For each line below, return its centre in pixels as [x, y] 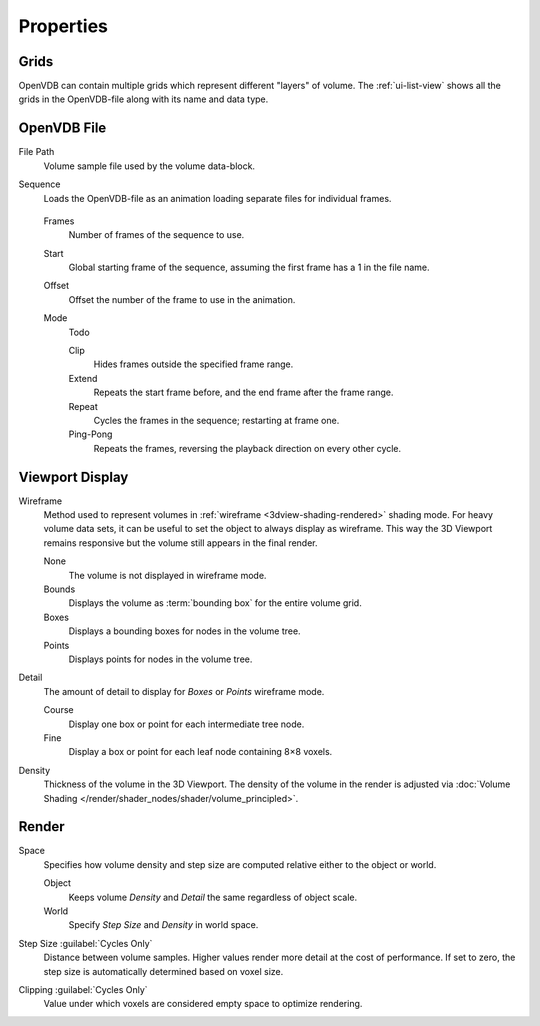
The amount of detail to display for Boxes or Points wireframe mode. [184, 691]
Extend [83, 378]
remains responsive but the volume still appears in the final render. [181, 542]
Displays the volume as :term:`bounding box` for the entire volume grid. [215, 603]
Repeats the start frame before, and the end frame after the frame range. [243, 392]
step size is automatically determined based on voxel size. [163, 971]
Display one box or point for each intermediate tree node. [186, 724]
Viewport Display [73, 476]
